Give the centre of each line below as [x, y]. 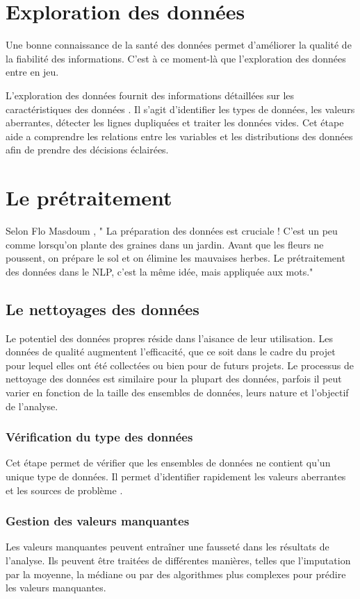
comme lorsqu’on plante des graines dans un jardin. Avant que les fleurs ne [165, 244]
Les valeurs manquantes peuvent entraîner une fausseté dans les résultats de [167, 547]
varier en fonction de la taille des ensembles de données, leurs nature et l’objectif [177, 392]
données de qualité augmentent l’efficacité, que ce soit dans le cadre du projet [171, 352]
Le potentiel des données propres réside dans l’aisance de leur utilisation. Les [169, 338]
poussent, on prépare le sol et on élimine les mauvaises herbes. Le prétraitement [175, 258]
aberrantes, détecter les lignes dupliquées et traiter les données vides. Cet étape [175, 123]
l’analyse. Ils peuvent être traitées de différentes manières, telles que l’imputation [178, 560]
